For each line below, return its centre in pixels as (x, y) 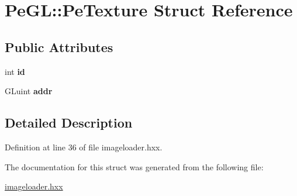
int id (15, 71)
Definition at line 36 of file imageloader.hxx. (84, 147)
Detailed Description (69, 123)
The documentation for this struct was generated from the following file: (134, 166)
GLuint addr (29, 91)
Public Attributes (59, 47)
